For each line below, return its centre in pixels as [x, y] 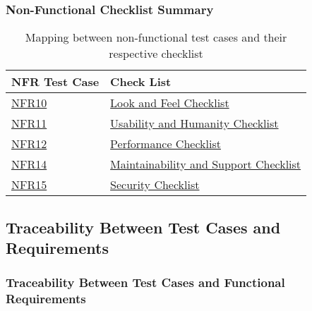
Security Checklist [155, 185]
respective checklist [156, 54]
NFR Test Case [55, 82]
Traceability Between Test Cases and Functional [145, 282]
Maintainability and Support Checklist [206, 164]
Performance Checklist [166, 144]
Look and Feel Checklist [170, 103]
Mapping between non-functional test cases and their [156, 37]
